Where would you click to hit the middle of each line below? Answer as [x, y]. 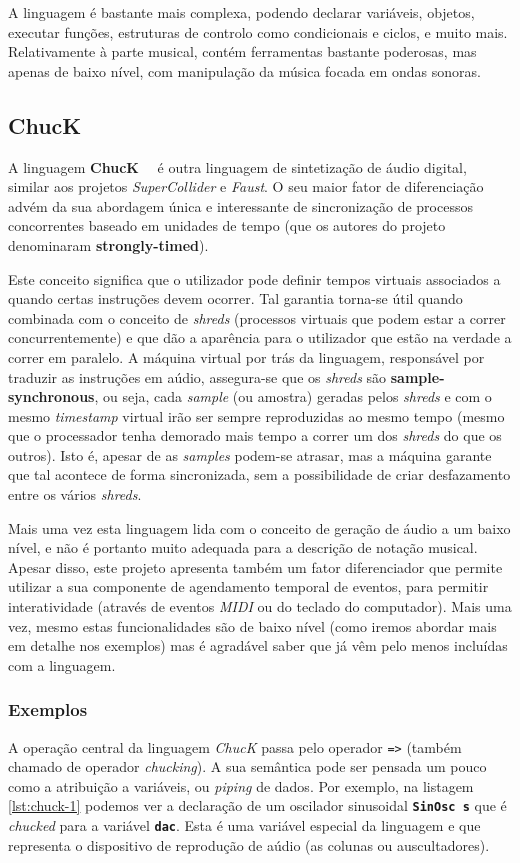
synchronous [51, 396]
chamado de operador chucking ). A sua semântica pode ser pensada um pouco [247, 766]
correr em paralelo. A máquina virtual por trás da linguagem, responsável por [246, 356]
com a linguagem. [62, 664]
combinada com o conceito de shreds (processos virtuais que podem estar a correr [257, 317]
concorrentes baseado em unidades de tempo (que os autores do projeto [227, 225]
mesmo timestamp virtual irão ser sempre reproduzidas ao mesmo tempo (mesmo [256, 415]
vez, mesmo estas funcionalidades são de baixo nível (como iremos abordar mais [252, 625]
